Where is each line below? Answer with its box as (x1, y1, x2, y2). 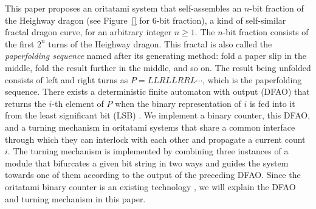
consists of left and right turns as (5, 73, 128, 86)
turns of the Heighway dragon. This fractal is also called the (48, 37, 272, 50)
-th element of (52, 97, 104, 109)
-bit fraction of (249, 2, 304, 14)
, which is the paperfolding (202, 73, 302, 86)
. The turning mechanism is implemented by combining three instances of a (7, 145, 289, 157)
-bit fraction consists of (222, 26, 309, 38)
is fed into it (249, 97, 295, 109)
